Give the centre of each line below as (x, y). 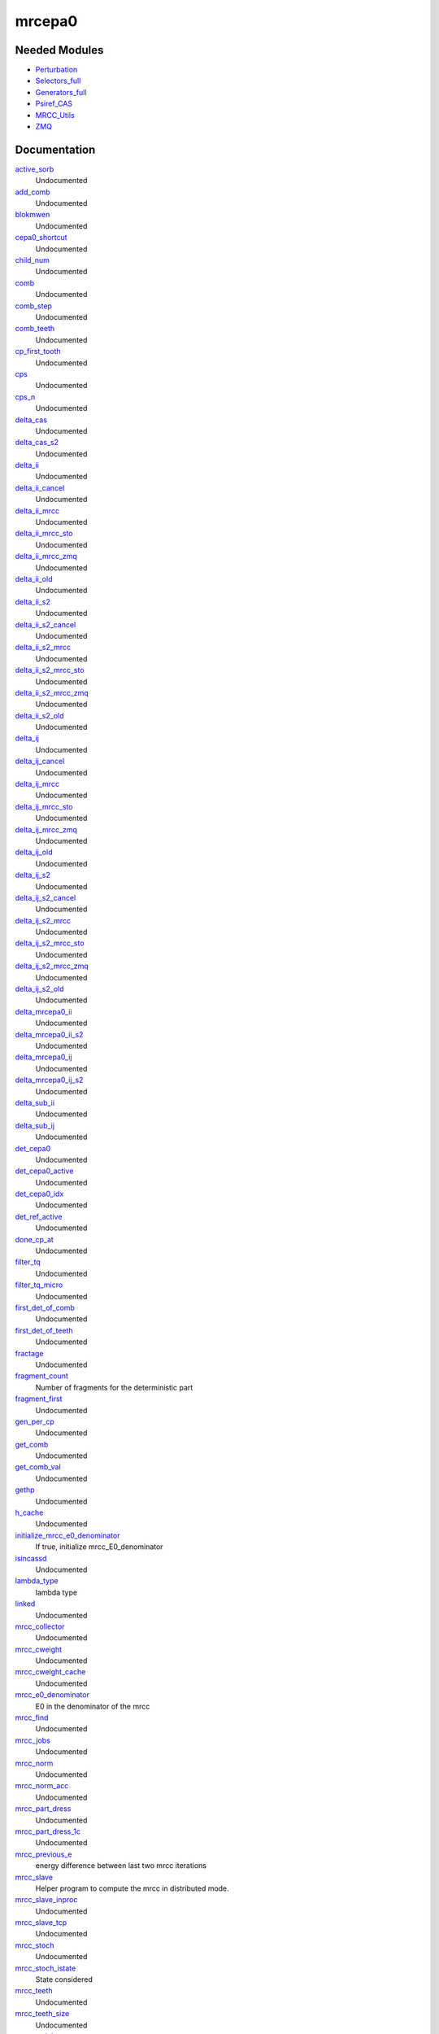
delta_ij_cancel (40, 762)
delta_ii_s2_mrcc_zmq (52, 692)
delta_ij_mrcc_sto (44, 806)
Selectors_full (58, 81)
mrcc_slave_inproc (46, 1900)
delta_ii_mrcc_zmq (46, 557)
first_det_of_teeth (44, 1330)
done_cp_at (35, 1239)
